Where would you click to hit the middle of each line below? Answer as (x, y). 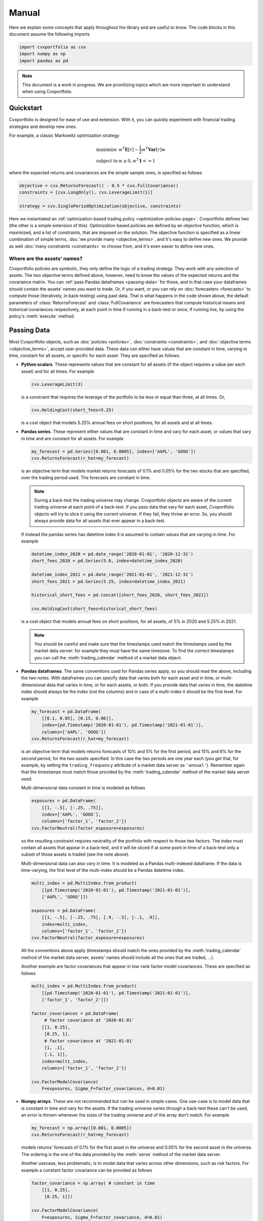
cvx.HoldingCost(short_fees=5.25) (73, 410)
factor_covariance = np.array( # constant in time (93, 1183)
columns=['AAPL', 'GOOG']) (74, 732)
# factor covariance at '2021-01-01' (89, 1041)
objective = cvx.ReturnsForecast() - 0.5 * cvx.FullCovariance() (99, 185)
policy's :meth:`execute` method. (42, 316)
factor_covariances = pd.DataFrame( (75, 1014)
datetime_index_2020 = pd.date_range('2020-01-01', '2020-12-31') (112, 554)
